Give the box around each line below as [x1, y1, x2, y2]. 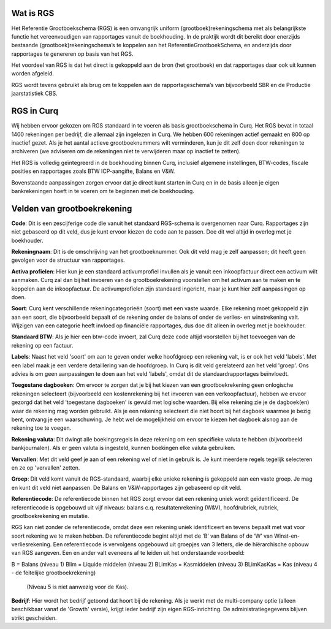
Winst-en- [273, 532, 300, 539]
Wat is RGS [11, 8, 55, 18]
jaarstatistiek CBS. [11, 90, 58, 97]
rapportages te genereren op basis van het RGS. [11, 50, 134, 58]
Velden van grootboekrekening [11, 203, 132, 214]
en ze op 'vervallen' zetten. [11, 463, 80, 471]
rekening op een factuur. [11, 341, 74, 349]
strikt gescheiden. [11, 614, 57, 622]
